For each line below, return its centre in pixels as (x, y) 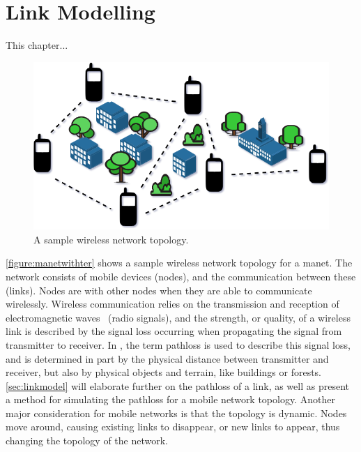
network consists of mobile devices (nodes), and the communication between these (181, 276)
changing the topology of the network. (87, 440)
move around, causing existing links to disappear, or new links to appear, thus (173, 427)
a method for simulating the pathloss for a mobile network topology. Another (170, 399)
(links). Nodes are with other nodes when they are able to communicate (159, 290)
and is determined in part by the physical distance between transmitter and (167, 358)
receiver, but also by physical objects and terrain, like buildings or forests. (163, 372)
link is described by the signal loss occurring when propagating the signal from (174, 331)
